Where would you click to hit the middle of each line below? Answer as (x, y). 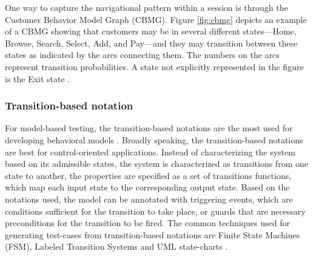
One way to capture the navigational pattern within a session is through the (146, 7)
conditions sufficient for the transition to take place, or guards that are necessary (155, 211)
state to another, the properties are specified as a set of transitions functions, (148, 175)
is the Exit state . (38, 78)
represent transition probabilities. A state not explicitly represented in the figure (154, 66)
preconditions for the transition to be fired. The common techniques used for (147, 223)
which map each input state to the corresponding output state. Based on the (147, 187)
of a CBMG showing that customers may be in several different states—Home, (151, 31)
